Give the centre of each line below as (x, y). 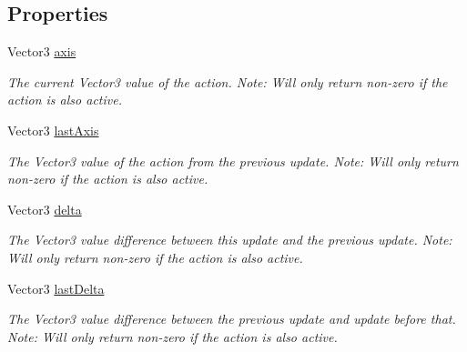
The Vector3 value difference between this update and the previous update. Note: (230, 240)
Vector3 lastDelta (56, 288)
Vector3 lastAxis (53, 130)
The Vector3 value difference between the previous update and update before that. (232, 319)
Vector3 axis (42, 51)
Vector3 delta (45, 209)
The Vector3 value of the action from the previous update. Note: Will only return (233, 161)
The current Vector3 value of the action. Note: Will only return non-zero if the (228, 81)
